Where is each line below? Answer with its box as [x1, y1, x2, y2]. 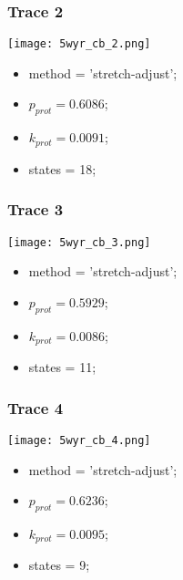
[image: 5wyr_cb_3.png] [7, 235, 151, 249]
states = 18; [28, 159, 97, 178]
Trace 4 [7, 396, 64, 419]
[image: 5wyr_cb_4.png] [7, 433, 151, 447]
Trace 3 [7, 198, 64, 221]
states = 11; [28, 357, 97, 377]
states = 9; [28, 555, 90, 575]
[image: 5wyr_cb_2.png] [7, 37, 151, 51]
